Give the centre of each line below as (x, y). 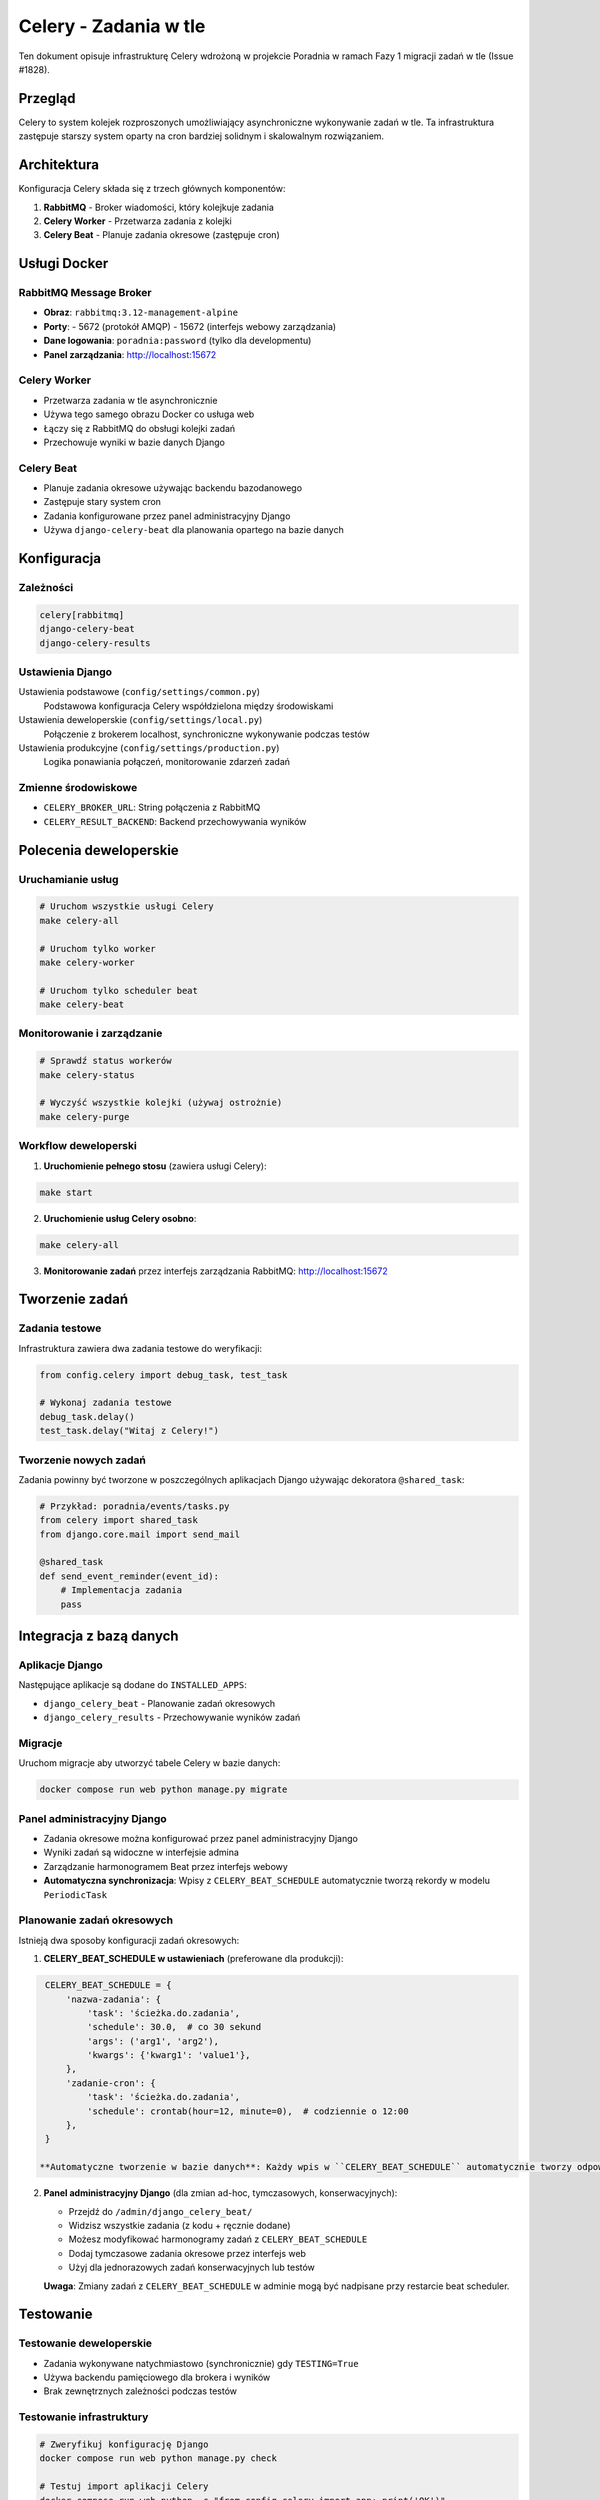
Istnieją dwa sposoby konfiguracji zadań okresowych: (129, 1940)
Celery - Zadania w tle (112, 26)
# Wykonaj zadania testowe (105, 1403)
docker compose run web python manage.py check (158, 2458)
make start (66, 1192)
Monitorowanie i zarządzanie (90, 1033)
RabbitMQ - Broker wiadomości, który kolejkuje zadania (159, 207)
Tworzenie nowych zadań (82, 1460)
